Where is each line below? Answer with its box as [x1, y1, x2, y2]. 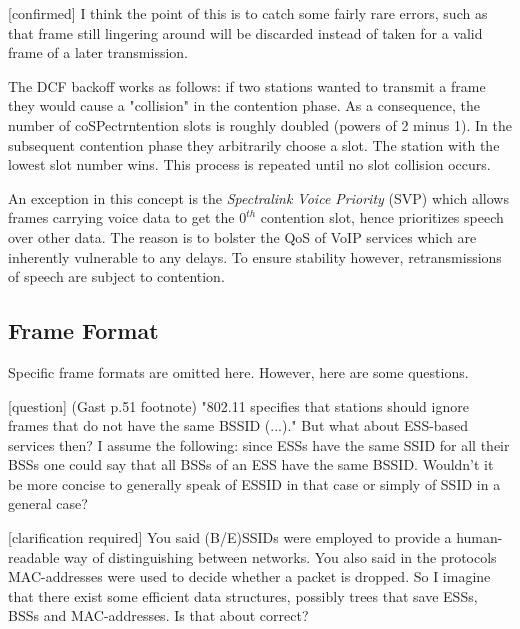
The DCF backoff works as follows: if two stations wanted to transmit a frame [8, 75, 486, 96]
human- [456, 527, 503, 548]
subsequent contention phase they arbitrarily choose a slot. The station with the [8, 134, 500, 155]
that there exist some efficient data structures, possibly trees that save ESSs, [8, 585, 478, 606]
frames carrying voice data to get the [8, 207, 235, 228]
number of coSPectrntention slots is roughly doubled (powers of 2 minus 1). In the [8, 114, 512, 135]
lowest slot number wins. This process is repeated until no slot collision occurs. [8, 154, 491, 175]
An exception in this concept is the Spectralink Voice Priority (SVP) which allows [8, 187, 509, 208]
